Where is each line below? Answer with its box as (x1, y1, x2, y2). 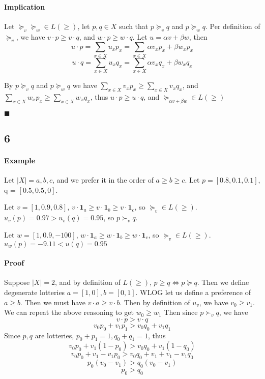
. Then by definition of (120, 297, 190, 307)
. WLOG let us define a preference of (135, 286, 251, 297)
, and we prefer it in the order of (52, 174, 154, 185)
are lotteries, (35, 330, 74, 340)
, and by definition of (54, 277, 121, 287)
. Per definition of (205, 20, 260, 31)
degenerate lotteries (4, 286, 65, 297)
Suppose (4, 277, 30, 287)
